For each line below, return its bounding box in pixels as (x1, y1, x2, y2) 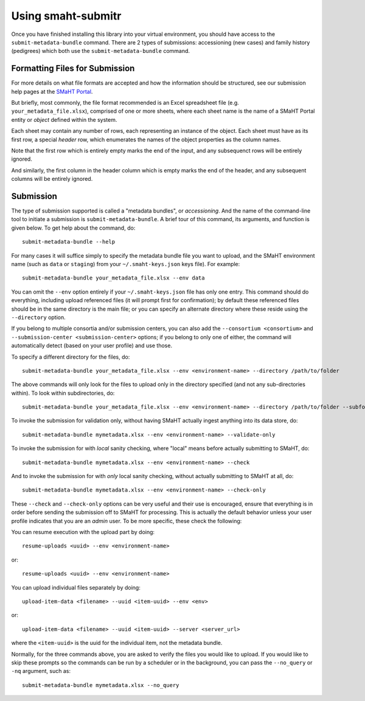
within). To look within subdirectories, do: (11, 389, 115, 396)
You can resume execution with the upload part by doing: (11, 528, 155, 535)
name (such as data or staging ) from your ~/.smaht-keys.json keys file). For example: (11, 261, 240, 267)
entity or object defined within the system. (11, 116, 117, 123)
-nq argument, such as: (11, 668, 71, 675)
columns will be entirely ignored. (11, 175, 93, 183)
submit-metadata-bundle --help (22, 238, 116, 245)
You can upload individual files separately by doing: (11, 583, 141, 591)
